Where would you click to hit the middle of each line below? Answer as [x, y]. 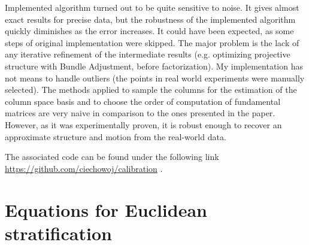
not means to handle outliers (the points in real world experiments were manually [155, 78]
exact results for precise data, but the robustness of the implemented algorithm [150, 19]
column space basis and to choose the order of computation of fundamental [143, 101]
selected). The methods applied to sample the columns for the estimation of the [151, 90]
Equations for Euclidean [106, 209]
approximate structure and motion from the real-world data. [116, 136]
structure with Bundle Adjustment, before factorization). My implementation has [154, 66]
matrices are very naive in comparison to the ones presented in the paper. [140, 113]
